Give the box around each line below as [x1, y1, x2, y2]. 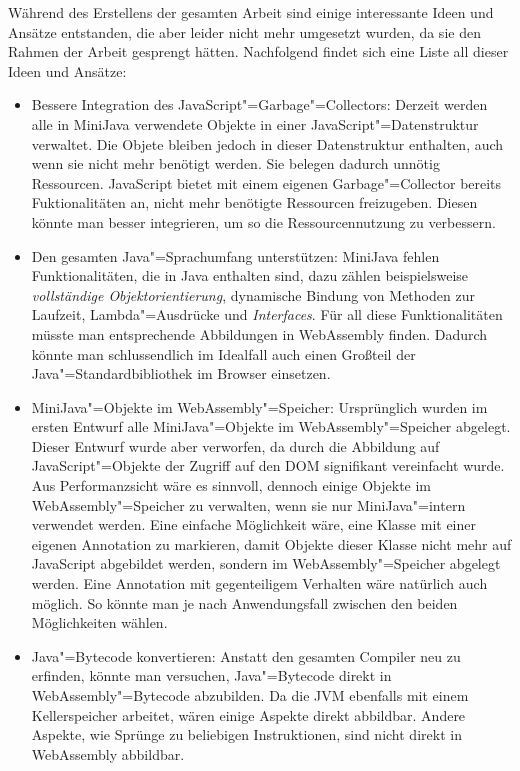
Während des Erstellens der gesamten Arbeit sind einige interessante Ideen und [8, 2, 494, 22]
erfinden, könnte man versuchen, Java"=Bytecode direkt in [31, 665, 392, 686]
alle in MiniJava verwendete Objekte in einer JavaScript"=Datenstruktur [31, 113, 479, 134]
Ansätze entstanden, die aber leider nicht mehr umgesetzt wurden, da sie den [8, 21, 481, 42]
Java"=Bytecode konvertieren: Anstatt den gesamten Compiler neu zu [31, 645, 461, 666]
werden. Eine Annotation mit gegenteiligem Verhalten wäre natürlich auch [31, 573, 488, 594]
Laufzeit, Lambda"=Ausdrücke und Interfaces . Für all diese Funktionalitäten [31, 304, 503, 325]
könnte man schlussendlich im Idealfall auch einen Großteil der [31, 343, 416, 364]
